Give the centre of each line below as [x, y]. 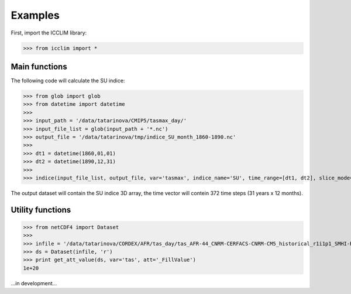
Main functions [39, 66]
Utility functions [41, 210]
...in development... [34, 283]
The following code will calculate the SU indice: [68, 81]
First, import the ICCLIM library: [49, 33]
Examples [35, 15]
